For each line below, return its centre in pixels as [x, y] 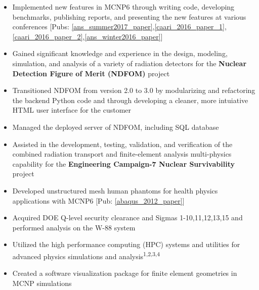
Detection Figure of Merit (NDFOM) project [91, 73]
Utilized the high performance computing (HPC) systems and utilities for [126, 244]
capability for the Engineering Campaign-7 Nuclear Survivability [123, 163]
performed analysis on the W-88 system [74, 227]
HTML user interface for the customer [72, 110]
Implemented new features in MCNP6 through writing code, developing [123, 7]
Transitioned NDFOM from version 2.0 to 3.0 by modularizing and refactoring [134, 90]
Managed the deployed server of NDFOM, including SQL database [116, 127]
